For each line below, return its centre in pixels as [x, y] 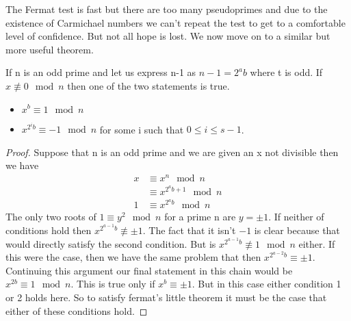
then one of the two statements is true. [148, 85]
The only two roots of [51, 217]
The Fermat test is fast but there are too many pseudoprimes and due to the [167, 9]
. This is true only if [113, 284]
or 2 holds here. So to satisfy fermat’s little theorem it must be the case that [166, 297]
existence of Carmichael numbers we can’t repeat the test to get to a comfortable [175, 22]
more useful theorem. [50, 49]
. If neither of [296, 217]
